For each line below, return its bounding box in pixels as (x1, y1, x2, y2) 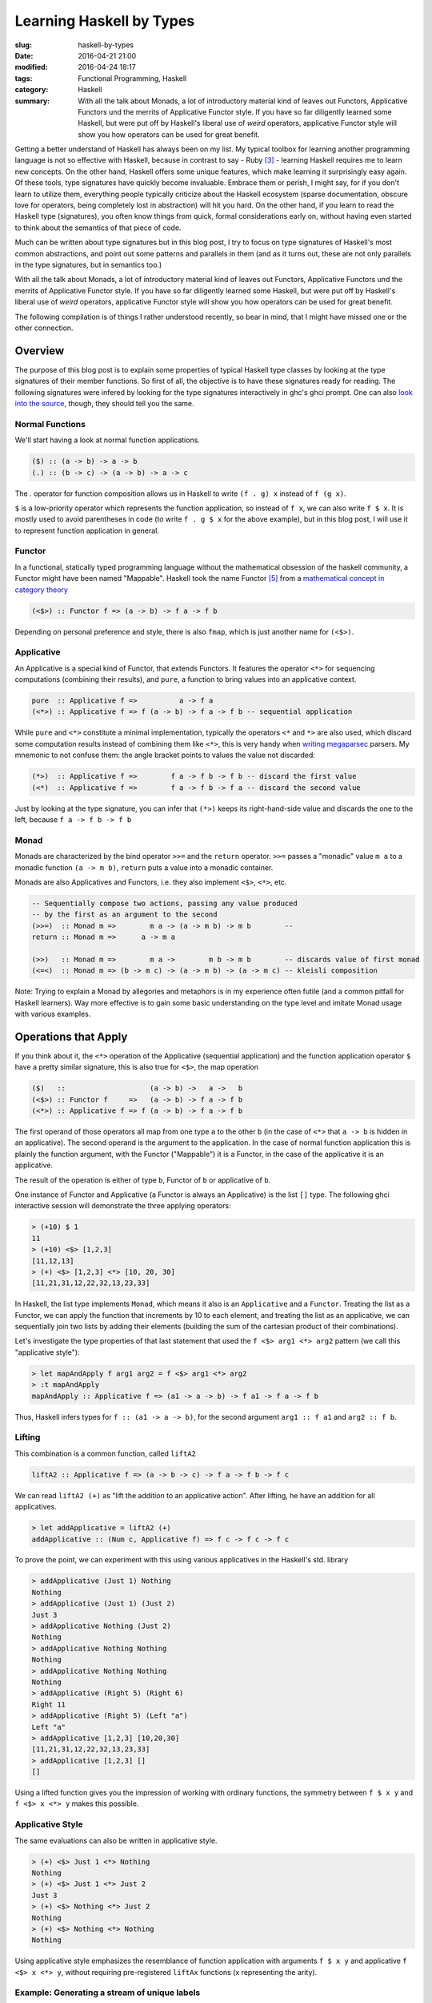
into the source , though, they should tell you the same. (14, 399, 194, 408)
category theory (14, 585, 68, 594)
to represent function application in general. (14, 526, 160, 535)
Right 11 (31, 1699, 66, 1709)
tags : (14, 73, 33, 83)
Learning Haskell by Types (14, 12, 195, 30)
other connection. (14, 323, 74, 332)
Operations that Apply (14, 1030, 128, 1043)
